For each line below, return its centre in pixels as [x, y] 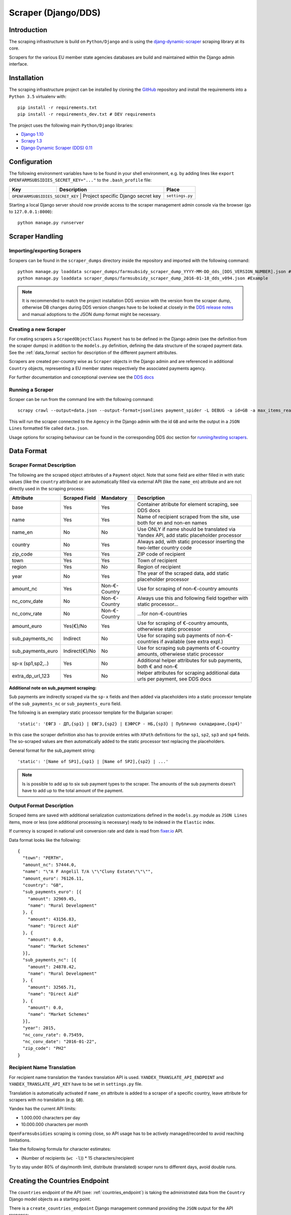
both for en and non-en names [172, 522]
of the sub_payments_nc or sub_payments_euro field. [65, 703]
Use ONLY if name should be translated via [186, 529]
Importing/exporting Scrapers [45, 251]
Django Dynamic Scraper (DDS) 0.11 [57, 148]
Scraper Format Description [42, 465]
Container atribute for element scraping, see [188, 504]
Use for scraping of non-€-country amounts [188, 589]
